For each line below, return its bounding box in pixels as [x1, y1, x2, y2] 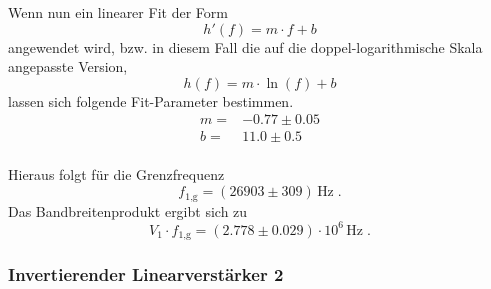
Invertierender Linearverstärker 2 [8, 261, 284, 286]
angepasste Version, [8, 56, 128, 77]
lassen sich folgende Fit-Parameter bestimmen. [8, 90, 294, 111]
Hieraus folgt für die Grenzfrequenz [8, 164, 225, 185]
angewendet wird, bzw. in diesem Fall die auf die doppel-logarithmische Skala [8, 36, 483, 57]
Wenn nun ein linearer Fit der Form [8, 2, 228, 22]
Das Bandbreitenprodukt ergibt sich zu [8, 200, 248, 221]
